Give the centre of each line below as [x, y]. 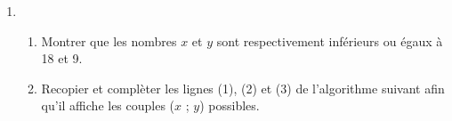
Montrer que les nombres [109, 40]
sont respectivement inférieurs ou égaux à [330, 40]
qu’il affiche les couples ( [108, 105]
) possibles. [230, 105]
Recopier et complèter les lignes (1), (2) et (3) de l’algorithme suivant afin [243, 88]
